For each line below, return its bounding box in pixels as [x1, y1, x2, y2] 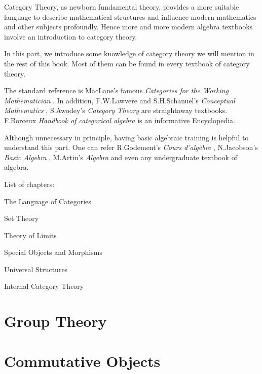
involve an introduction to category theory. [4, 31, 137, 42]
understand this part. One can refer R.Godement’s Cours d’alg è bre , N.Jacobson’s [4, 142, 258, 153]
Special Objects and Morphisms [4, 247, 102, 257]
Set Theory [4, 213, 39, 223]
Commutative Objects [4, 350, 161, 371]
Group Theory [4, 311, 107, 331]
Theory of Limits [4, 230, 57, 240]
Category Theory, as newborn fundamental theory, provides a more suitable [4, 2, 239, 12]
